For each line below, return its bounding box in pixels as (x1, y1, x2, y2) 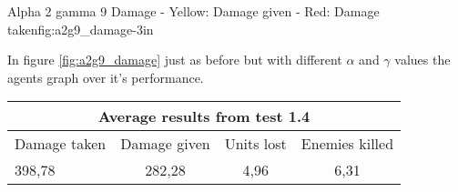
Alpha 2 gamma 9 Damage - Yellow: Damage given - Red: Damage (7, 2, 380, 20)
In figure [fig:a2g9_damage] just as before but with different (7, 50, 342, 69)
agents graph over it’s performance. (7, 67, 204, 86)
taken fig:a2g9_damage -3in (7, 19, 154, 38)
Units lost (224, 133, 287, 155)
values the (394, 50, 451, 69)
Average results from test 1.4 (97, 106, 310, 127)
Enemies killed (300, 133, 394, 155)
